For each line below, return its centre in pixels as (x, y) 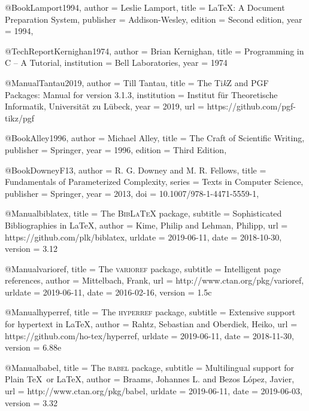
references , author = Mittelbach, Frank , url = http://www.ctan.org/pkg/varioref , (154, 280)
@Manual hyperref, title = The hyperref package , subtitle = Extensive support (150, 312)
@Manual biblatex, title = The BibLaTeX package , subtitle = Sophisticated (143, 213)
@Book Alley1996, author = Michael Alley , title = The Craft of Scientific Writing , (155, 138)
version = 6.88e (33, 347)
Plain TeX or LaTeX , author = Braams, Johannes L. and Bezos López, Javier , (150, 379)
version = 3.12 (31, 249)
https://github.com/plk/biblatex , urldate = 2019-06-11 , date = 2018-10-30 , (143, 237)
